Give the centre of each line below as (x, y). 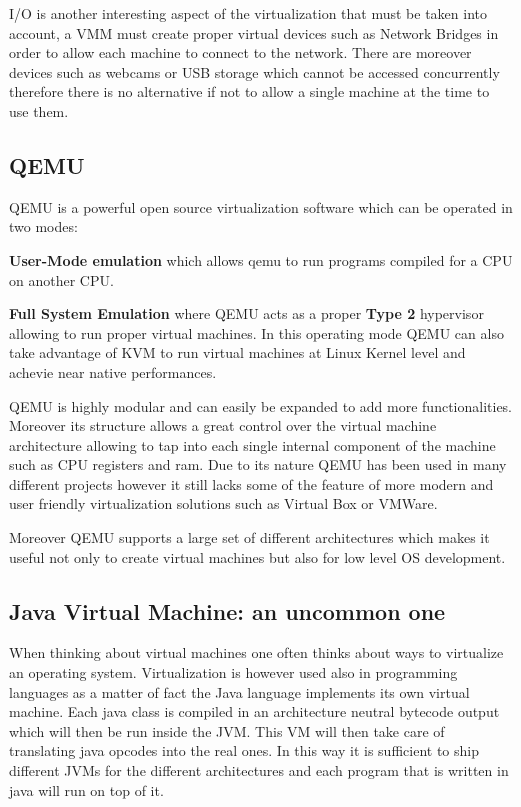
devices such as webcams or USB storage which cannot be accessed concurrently (254, 71)
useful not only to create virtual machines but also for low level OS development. (257, 556)
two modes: (43, 226)
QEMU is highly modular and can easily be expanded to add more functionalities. (261, 405)
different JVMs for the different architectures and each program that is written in (259, 770)
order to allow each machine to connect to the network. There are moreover (240, 52)
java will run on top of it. (86, 789)
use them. (39, 110)
